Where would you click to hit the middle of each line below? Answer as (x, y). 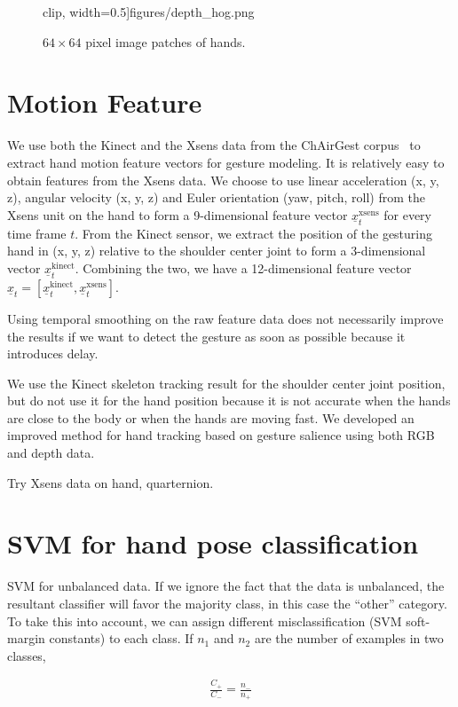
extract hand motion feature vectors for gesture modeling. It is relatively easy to (226, 162)
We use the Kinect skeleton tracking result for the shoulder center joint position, (226, 383)
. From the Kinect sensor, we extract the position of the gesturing (254, 233)
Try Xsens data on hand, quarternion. (111, 482)
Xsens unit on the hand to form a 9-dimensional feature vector (178, 214)
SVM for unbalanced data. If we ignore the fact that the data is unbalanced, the (226, 586)
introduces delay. (53, 353)
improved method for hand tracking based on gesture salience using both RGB (221, 435)
